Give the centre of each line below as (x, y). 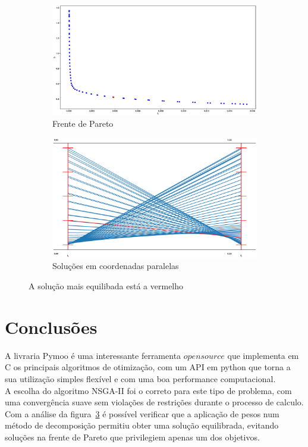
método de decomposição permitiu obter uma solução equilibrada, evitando (142, 425)
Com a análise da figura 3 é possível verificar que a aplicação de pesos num (142, 413)
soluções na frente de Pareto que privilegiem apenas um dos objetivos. (132, 437)
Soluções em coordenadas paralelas (116, 266)
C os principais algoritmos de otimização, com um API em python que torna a (148, 367)
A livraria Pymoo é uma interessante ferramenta (93, 355)
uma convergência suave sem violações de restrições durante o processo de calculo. (154, 402)
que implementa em (263, 355)
